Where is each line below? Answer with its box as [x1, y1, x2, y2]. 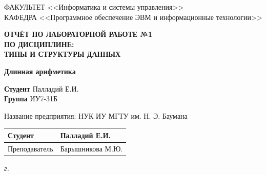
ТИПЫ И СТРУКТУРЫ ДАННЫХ [4, 49, 121, 59]
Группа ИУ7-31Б [4, 93, 58, 104]
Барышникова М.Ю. [60, 143, 123, 154]
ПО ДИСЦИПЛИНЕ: [4, 38, 74, 49]
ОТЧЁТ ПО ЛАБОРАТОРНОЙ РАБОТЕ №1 [4, 29, 152, 39]
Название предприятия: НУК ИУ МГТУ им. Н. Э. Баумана [4, 110, 188, 121]
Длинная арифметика [4, 65, 76, 76]
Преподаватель [8, 143, 53, 154]
